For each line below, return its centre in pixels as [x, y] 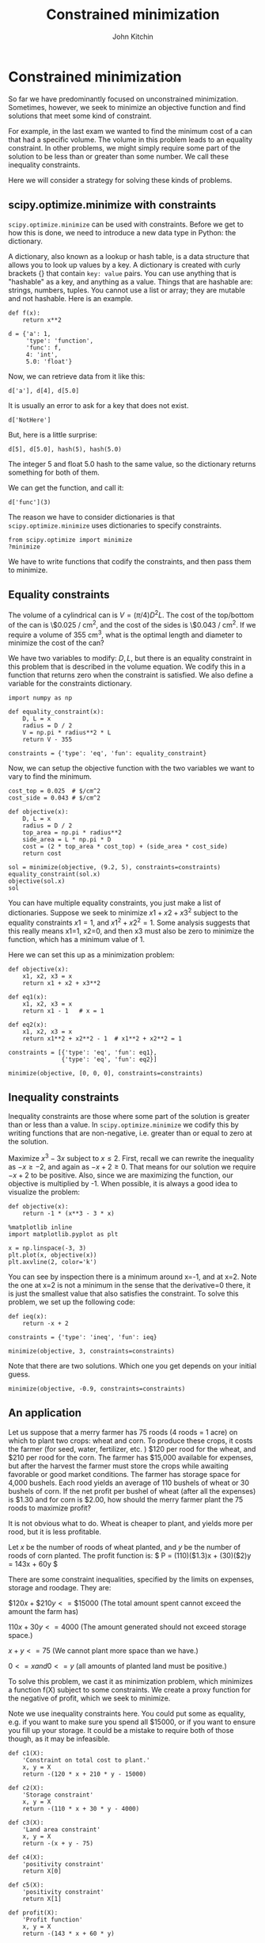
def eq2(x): [28, 1025]
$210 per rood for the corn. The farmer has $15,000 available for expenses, [131, 1457]
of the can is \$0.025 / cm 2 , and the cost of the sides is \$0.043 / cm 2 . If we [132, 624]
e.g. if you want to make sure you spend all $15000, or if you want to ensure [132, 1722]
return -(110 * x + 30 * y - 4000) [81, 1808]
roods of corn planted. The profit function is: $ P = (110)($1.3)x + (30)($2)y [130, 1556]
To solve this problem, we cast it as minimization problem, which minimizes [131, 1681]
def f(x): [25, 313]
